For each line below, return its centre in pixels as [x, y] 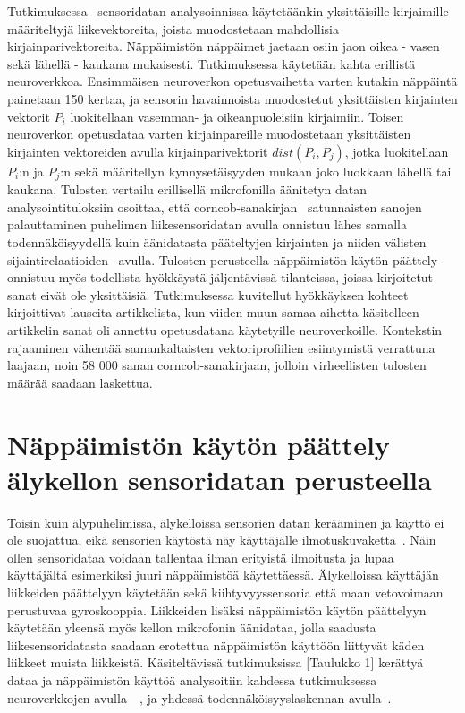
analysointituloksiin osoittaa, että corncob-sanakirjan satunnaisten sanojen [215, 206]
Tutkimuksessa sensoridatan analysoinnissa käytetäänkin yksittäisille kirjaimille [228, 11]
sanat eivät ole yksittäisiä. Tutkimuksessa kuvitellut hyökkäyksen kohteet [208, 294]
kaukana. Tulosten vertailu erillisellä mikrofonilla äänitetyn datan [187, 189]
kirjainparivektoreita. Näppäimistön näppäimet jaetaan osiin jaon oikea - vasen [224, 46]
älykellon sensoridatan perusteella [220, 479]
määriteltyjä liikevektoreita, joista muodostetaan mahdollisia [173, 28]
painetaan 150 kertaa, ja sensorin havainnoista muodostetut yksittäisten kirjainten [232, 98]
